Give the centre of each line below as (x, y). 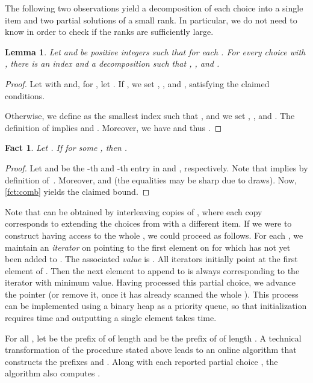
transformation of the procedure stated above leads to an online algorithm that (151, 350)
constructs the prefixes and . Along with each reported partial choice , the (141, 361)
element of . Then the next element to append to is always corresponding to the (152, 270)
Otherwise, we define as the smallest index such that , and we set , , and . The (150, 116)
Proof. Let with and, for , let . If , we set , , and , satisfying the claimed (137, 83)
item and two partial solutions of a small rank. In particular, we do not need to (151, 20)
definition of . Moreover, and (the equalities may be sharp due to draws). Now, (151, 179)
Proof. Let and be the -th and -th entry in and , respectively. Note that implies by (156, 167)
